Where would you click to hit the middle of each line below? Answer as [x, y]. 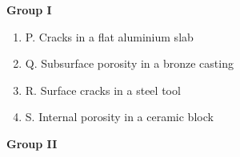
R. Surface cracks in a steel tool [103, 90]
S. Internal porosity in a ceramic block [119, 117]
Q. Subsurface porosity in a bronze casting [129, 63]
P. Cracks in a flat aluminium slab [109, 36]
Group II [32, 143]
